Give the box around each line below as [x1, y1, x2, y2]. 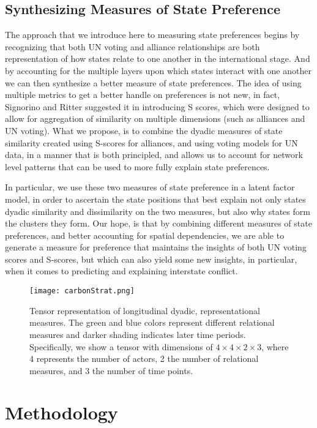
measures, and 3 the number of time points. [29, 364, 193, 377]
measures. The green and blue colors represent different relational [29, 316, 275, 329]
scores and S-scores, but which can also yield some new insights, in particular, [5, 252, 297, 265]
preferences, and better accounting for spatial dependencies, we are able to [5, 228, 285, 241]
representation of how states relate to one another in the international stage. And [5, 52, 310, 65]
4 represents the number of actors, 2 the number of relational [29, 352, 259, 365]
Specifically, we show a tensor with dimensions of [29, 340, 213, 353]
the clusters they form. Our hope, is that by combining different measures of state [5, 217, 312, 230]
